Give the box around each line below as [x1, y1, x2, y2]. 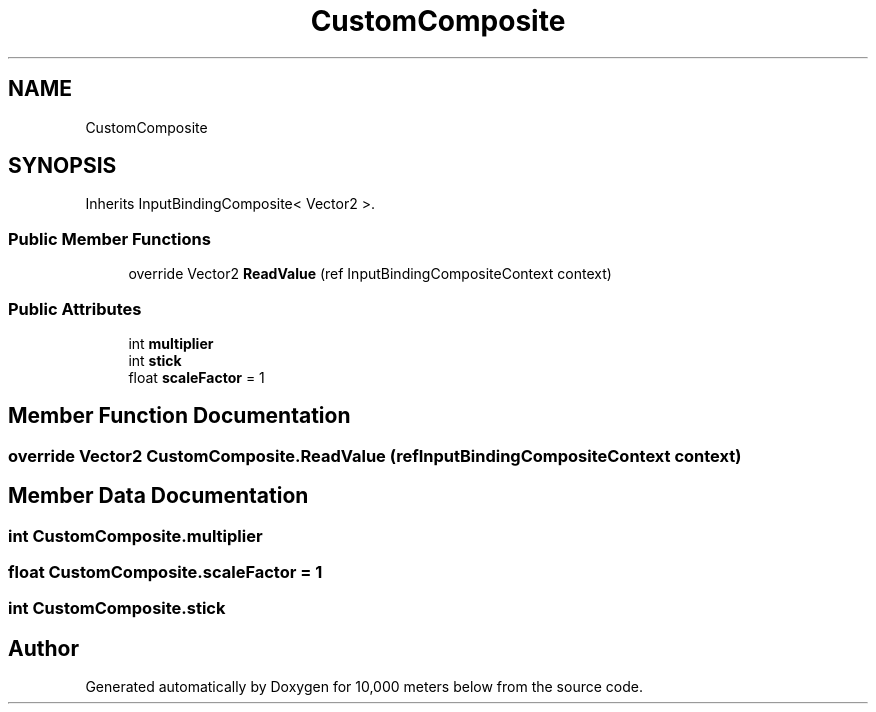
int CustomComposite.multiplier [8, 525, 263, 546]
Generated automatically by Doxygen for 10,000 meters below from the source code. [85, 678, 643, 696]
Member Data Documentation [8, 483, 309, 509]
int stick [128, 351, 182, 369]
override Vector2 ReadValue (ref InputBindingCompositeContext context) [128, 265, 612, 283]
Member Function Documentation [8, 403, 351, 429]
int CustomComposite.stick [8, 598, 226, 619]
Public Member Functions [8, 228, 211, 249]
